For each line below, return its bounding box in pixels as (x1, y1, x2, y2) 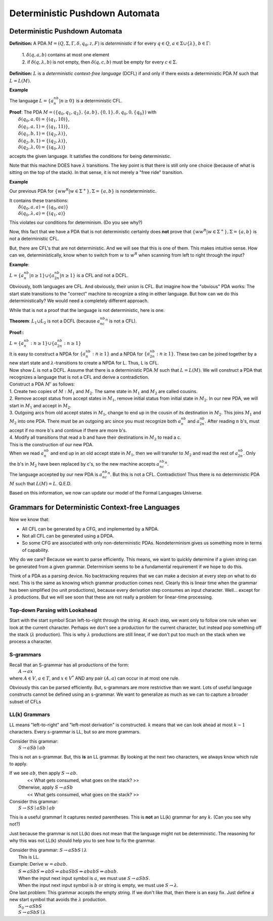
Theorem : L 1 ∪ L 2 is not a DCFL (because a (9, 317, 101, 325)
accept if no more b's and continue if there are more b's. (9, 427, 127, 433)
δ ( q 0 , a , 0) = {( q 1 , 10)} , (18, 116, 70, 124)
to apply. (9, 761, 28, 767)
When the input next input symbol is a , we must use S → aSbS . (18, 875, 150, 881)
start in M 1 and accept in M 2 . (9, 402, 72, 410)
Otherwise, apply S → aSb (18, 784, 73, 791)
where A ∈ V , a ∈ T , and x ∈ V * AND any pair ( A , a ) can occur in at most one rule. (9, 675, 179, 681)
